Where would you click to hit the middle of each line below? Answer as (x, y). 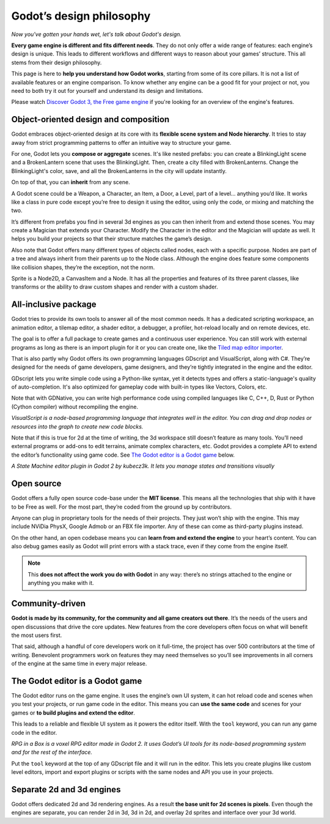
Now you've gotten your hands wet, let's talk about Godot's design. (97, 34)
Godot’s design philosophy (81, 16)
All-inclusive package (54, 305)
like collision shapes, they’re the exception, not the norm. (83, 267)
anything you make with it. (61, 583)
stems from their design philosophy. (57, 62)
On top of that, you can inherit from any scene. (71, 182)
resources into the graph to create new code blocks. (77, 426)
